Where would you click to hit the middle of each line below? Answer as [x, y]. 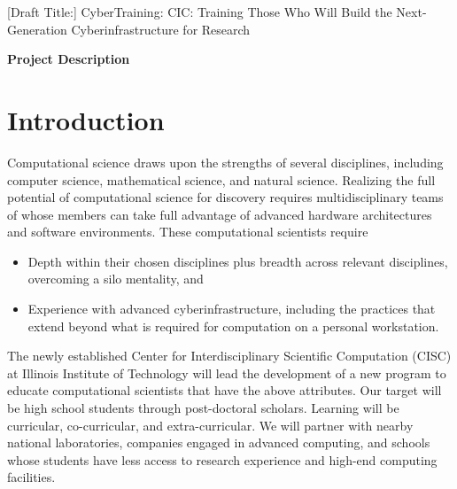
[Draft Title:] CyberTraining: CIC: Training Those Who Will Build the [200, 12]
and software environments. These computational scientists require [188, 232]
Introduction [86, 119]
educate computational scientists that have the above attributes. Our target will [225, 390]
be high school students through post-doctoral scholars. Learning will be [203, 408]
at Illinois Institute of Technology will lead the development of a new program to [227, 373]
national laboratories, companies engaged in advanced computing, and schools [219, 442]
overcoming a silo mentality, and [116, 279]
